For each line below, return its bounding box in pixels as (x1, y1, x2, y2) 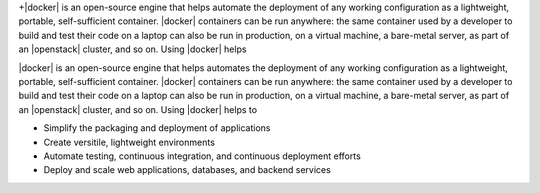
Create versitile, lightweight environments (43, 136, 215, 148)
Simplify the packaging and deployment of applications (43, 122, 271, 134)
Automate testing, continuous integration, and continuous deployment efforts (43, 150, 362, 162)
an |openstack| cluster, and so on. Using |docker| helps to (18, 103, 258, 115)
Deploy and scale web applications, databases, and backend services (43, 164, 332, 176)
